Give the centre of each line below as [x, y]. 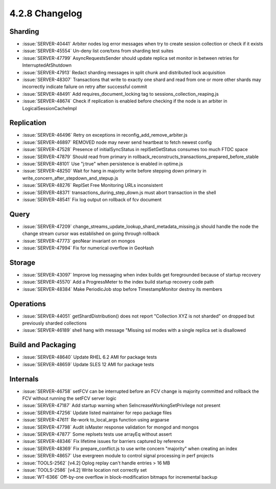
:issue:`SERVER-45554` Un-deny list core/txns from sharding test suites [98, 51]
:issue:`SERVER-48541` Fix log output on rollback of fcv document [92, 199]
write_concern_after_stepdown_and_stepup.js [70, 178]
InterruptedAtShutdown [47, 65]
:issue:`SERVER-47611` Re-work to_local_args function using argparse [96, 420]
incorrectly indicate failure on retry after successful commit [85, 87]
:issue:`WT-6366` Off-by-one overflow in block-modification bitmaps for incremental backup [120, 477]
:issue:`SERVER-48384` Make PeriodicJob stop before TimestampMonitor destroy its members [122, 289]
